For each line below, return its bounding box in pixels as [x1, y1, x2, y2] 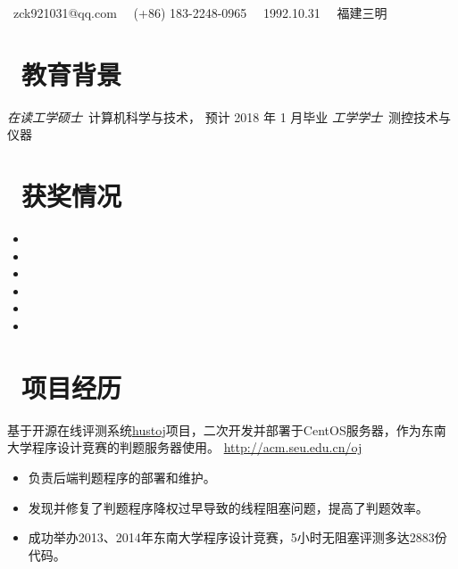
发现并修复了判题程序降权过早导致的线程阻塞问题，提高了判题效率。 [28, 498, 429, 516]
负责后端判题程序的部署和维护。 [28, 467, 216, 486]
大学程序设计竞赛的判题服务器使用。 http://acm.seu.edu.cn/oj [7, 438, 362, 457]
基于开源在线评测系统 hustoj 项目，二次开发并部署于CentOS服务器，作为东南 [7, 420, 446, 439]
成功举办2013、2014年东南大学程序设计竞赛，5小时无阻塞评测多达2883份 [28, 528, 447, 547]
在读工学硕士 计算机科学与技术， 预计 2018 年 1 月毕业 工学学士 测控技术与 [7, 107, 451, 126]
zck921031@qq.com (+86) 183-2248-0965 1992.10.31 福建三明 [13, 4, 387, 21]
